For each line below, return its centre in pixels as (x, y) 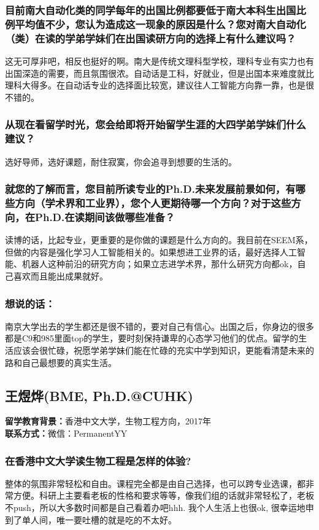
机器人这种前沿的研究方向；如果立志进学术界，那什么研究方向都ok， (159, 264)
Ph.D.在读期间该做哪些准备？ (105, 216)
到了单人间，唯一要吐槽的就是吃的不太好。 (91, 519)
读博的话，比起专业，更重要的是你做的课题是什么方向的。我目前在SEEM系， (159, 240)
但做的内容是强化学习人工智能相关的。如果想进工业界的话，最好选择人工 (151, 251)
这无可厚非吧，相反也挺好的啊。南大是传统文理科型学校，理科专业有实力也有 (159, 61)
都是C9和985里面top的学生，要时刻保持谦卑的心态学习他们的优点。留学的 (152, 338)
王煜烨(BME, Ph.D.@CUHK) (99, 395)
